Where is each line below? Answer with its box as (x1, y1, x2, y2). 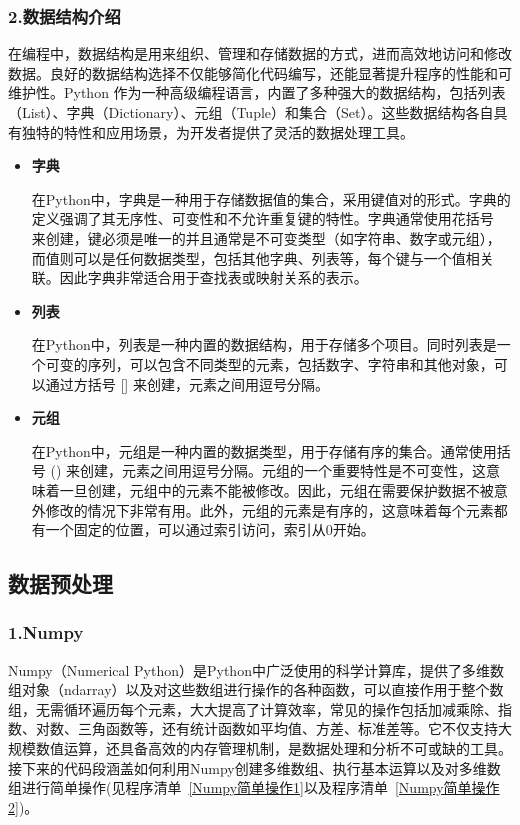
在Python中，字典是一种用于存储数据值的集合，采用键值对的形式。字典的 (31, 188, 511, 209)
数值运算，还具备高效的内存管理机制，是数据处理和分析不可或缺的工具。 (35, 738, 512, 759)
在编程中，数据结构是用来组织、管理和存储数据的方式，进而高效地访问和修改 (8, 43, 512, 64)
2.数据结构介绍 (8, 3, 121, 28)
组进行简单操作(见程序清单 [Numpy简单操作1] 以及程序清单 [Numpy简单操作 (8, 777, 500, 798)
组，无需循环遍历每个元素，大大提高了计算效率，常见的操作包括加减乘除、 (8, 698, 498, 719)
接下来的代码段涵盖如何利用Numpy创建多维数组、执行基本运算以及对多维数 (8, 757, 501, 778)
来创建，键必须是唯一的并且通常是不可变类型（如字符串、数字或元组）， (31, 227, 501, 248)
